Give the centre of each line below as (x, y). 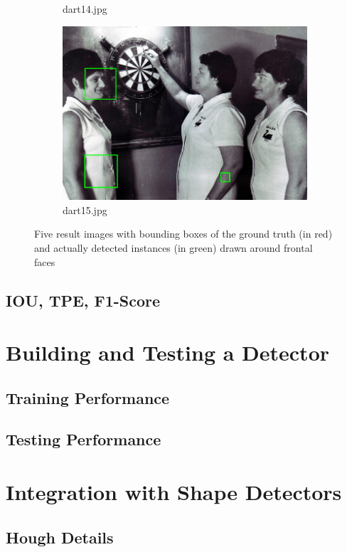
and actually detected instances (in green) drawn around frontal (173, 247)
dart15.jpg (85, 209)
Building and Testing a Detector (168, 352)
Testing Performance (84, 439)
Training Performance (88, 397)
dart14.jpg (85, 9)
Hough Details (60, 537)
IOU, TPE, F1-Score (83, 300)
